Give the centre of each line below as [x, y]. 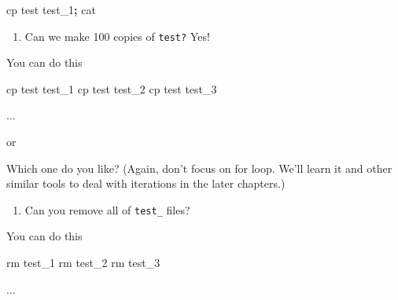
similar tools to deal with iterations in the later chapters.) [146, 183]
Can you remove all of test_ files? [107, 209]
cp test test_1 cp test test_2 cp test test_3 [112, 88]
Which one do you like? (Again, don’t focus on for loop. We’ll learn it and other [199, 168]
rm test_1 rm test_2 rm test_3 [83, 263]
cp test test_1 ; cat [51, 9]
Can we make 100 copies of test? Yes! [117, 36]
